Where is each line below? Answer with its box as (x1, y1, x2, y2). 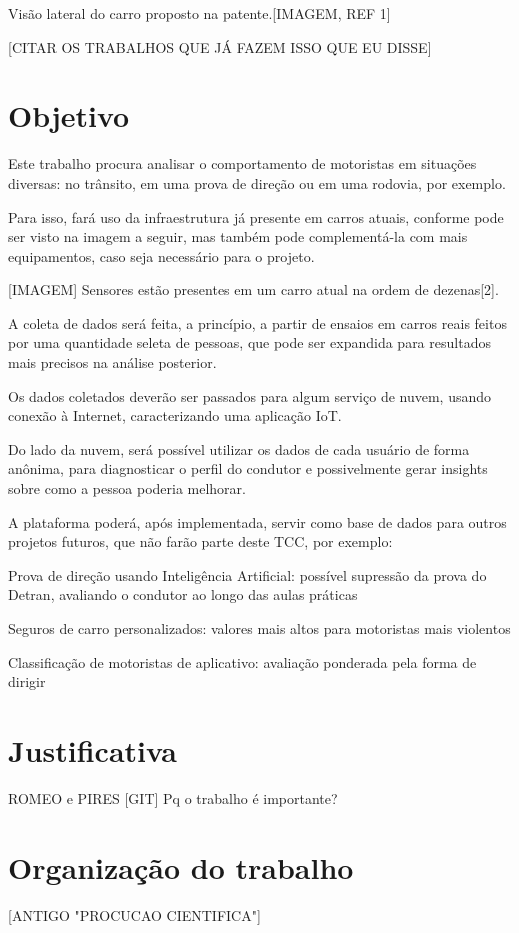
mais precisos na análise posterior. (8, 352, 217, 373)
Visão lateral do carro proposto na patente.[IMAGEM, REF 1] (8, 3, 391, 23)
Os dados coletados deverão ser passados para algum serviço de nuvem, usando (8, 385, 492, 406)
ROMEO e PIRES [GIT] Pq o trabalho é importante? (8, 787, 338, 808)
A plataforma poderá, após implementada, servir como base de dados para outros (8, 511, 507, 532)
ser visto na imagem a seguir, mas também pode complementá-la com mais (8, 226, 468, 247)
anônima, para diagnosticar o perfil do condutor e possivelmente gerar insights (8, 458, 488, 479)
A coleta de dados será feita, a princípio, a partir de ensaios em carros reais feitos (8, 312, 507, 333)
